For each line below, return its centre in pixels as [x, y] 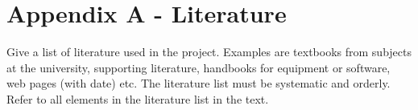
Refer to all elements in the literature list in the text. [138, 98]
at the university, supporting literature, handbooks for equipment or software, [199, 67]
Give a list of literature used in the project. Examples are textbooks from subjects [209, 52]
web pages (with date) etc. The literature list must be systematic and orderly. [199, 83]
